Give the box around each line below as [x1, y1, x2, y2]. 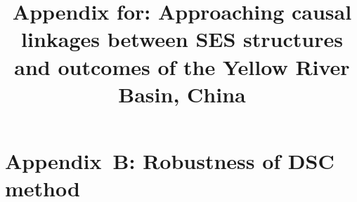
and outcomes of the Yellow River [14, 52, 350, 81]
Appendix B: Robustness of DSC [5, 146, 335, 175]
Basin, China [118, 79, 246, 108]
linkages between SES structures [21, 25, 343, 53]
